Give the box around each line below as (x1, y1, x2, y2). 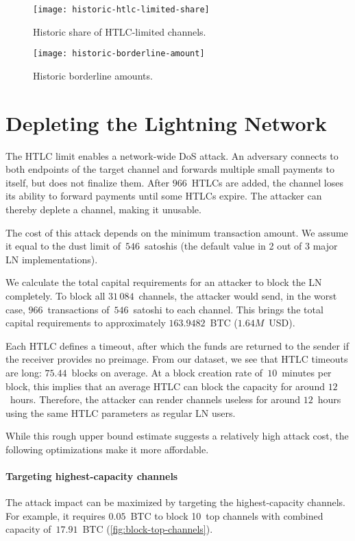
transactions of (47, 302, 110, 316)
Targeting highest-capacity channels (5, 469, 178, 483)
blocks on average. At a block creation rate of (71, 365, 263, 379)
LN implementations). (5, 252, 98, 266)
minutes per (282, 365, 332, 379)
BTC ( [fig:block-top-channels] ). (82, 522, 213, 536)
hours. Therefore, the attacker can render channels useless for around (10, 392, 301, 407)
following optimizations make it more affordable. (5, 442, 209, 456)
